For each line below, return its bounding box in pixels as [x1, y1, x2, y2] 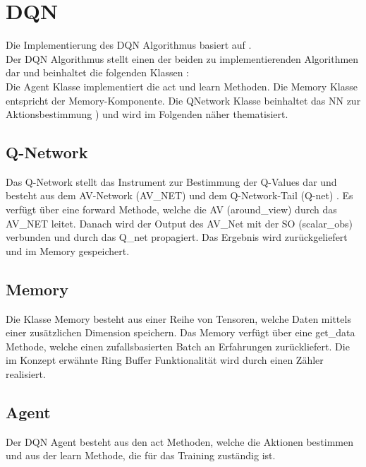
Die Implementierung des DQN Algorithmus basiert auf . [6, 37, 252, 52]
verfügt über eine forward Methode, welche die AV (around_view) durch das [6, 202, 337, 217]
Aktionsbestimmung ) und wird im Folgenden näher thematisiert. [6, 107, 288, 122]
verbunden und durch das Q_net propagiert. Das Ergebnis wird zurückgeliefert [6, 230, 348, 244]
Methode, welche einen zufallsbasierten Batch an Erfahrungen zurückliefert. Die [6, 338, 350, 353]
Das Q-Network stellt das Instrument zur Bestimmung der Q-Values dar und [6, 174, 337, 189]
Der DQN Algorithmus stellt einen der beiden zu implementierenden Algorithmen [6, 51, 359, 66]
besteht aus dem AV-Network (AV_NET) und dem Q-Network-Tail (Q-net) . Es [6, 188, 353, 203]
